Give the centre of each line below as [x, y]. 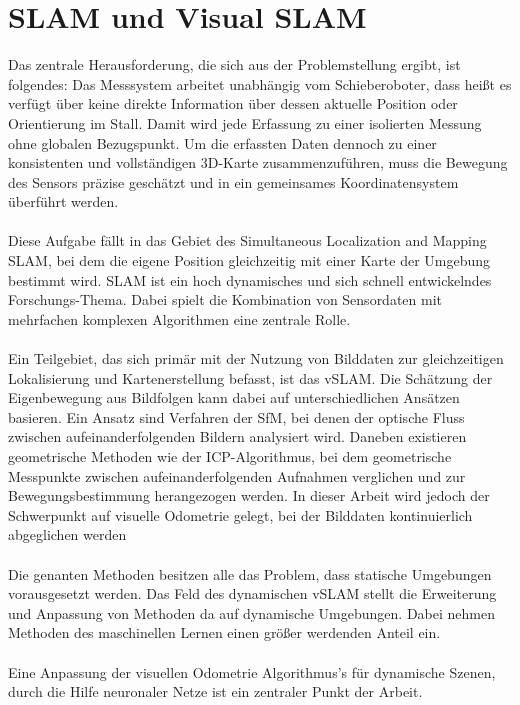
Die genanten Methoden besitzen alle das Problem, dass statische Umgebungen [250, 573]
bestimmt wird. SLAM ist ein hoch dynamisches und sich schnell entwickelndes [250, 279]
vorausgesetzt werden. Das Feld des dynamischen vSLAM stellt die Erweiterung [252, 593]
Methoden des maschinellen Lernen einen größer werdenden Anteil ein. [224, 632]
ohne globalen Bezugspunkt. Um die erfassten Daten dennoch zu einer [222, 142]
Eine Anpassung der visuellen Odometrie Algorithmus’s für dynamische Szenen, [252, 671]
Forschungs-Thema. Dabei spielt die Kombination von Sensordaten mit [225, 299]
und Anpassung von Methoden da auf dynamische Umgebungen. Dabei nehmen [251, 612]
